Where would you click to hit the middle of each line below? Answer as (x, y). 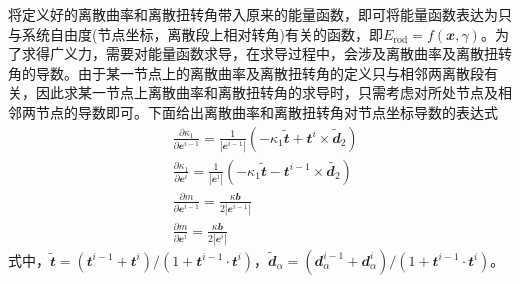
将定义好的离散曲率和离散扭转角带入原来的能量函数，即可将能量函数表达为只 (260, 14)
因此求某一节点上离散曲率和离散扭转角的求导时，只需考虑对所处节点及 (266, 92)
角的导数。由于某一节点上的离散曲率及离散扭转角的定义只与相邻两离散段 (246, 72)
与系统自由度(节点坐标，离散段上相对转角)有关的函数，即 (195, 33)
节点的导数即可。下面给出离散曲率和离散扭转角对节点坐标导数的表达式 (266, 111)
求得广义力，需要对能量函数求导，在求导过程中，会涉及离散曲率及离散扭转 (266, 53)
